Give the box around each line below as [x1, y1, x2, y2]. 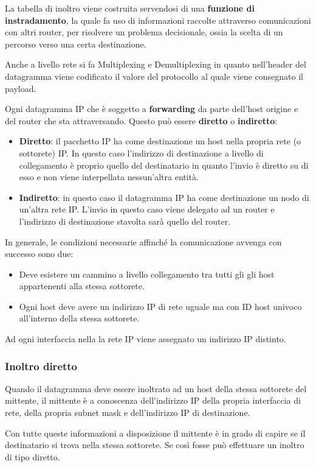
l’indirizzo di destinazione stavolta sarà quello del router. [19, 214, 231, 227]
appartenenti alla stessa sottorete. [19, 279, 145, 292]
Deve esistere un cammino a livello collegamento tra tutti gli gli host [19, 267, 275, 280]
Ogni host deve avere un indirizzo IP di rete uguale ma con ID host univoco [19, 300, 302, 312]
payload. [5, 82, 36, 94]
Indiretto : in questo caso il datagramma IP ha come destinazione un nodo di [19, 191, 309, 203]
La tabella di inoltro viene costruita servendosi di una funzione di [5, 2, 255, 14]
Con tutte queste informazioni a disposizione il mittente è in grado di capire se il [5, 426, 306, 439]
